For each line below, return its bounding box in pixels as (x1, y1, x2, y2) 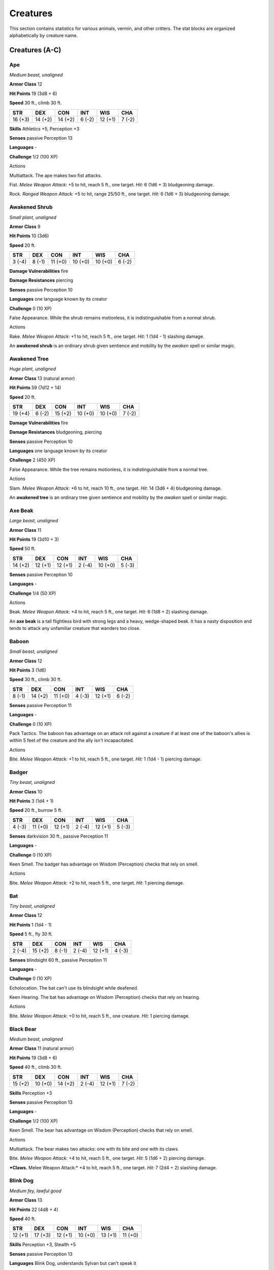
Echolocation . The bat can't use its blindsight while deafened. (9, 985, 139, 991)
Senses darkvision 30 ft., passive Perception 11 (9, 833, 109, 839)
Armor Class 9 (9, 224, 41, 230)
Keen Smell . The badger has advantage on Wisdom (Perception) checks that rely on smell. (9, 861, 199, 867)
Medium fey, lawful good (9, 1188, 62, 1194)
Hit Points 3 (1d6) (9, 667, 47, 673)
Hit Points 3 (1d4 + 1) (9, 798, 54, 804)
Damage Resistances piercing (9, 277, 74, 283)
